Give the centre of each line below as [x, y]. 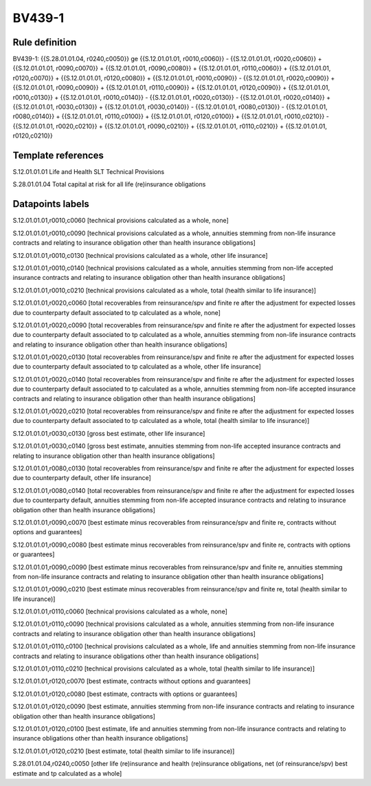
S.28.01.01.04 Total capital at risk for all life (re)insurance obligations [109, 184]
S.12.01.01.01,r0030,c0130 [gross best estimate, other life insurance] [109, 433]
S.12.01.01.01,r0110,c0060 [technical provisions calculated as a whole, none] [120, 611]
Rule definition [45, 42]
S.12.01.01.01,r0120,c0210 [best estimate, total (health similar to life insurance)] [124, 751]
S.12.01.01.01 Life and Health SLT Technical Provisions [89, 172]
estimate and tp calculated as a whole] [67, 773]
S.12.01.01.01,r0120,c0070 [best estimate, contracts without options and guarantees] [132, 681]
